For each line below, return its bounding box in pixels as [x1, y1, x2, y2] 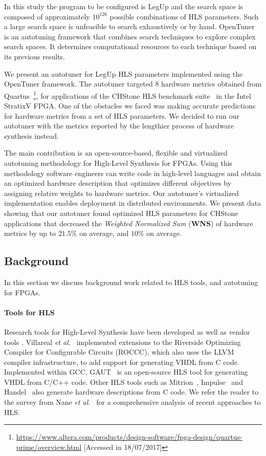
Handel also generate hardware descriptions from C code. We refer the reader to [4, 386, 259, 397]
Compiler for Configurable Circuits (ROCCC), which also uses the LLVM [4, 346, 234, 357]
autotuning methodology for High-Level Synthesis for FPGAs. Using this [4, 157, 233, 168]
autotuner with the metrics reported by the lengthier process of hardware [4, 120, 234, 131]
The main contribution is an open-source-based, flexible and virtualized [4, 147, 228, 158]
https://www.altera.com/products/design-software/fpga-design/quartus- [16, 431, 242, 442]
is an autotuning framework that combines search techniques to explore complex [4, 31, 256, 41]
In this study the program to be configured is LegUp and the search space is [4, 1, 243, 11]
